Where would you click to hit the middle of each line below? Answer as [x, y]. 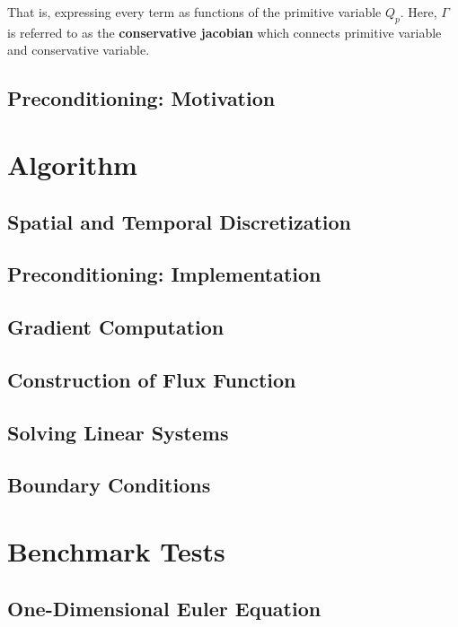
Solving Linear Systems [118, 432]
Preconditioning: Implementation [164, 274]
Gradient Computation [116, 327]
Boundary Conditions [109, 485]
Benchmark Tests [116, 551]
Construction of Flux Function [152, 379]
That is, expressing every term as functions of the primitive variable [194, 12]
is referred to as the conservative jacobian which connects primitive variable [225, 32]
